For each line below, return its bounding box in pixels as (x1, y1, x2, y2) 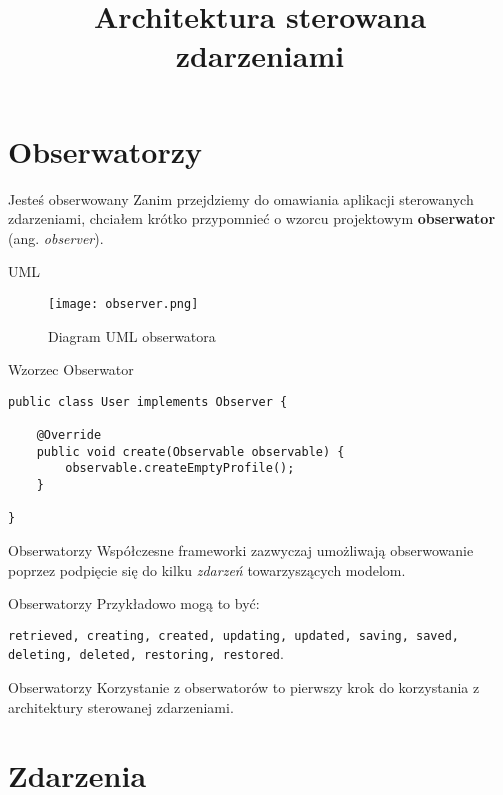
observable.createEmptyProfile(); (65, 461, 295, 476)
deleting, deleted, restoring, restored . (8, 643, 284, 664)
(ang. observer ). (8, 227, 104, 248)
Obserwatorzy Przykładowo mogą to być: (8, 593, 260, 614)
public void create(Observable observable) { (36, 444, 345, 459)
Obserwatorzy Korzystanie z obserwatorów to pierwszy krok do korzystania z (8, 677, 480, 698)
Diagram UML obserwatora (48, 325, 216, 346)
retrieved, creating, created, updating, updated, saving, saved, (8, 628, 460, 643)
